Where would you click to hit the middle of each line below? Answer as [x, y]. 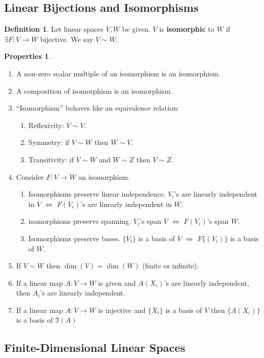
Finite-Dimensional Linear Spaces [95, 348]
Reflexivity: [46, 125]
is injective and [122, 310]
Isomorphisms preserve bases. [74, 238]
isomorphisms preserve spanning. [80, 221]
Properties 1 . [27, 56]
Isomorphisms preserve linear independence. [97, 194]
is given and [117, 282]
